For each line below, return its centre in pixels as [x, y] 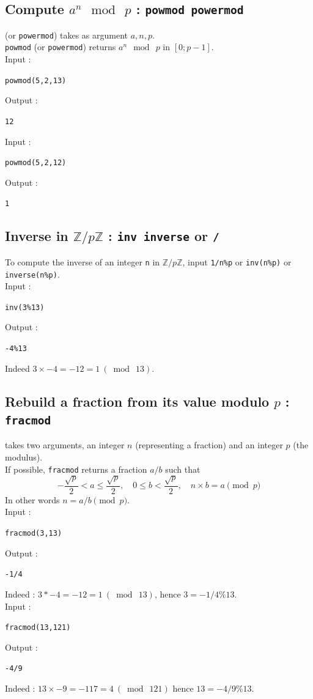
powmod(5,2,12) [36, 163]
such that [183, 469]
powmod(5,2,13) [36, 80]
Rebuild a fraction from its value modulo [137, 401]
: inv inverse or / [164, 236]
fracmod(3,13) [34, 534]
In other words [32, 499]
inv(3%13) [25, 307]
